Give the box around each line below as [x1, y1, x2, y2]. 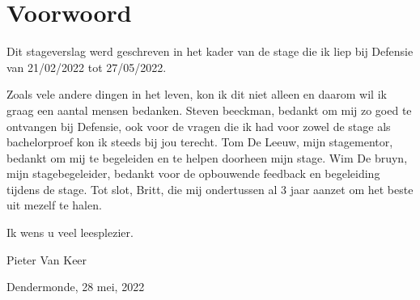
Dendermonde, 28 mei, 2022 [6, 278, 145, 295]
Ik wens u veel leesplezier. [6, 224, 134, 241]
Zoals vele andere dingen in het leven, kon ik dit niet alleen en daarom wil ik [6, 86, 387, 103]
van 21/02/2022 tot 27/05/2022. [6, 58, 167, 75]
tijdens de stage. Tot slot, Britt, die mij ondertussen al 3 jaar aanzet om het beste [6, 180, 414, 197]
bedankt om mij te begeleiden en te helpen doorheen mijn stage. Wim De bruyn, [6, 149, 408, 166]
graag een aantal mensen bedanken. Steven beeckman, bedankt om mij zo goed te [6, 101, 412, 118]
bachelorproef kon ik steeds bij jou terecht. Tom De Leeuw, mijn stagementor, [6, 133, 393, 150]
